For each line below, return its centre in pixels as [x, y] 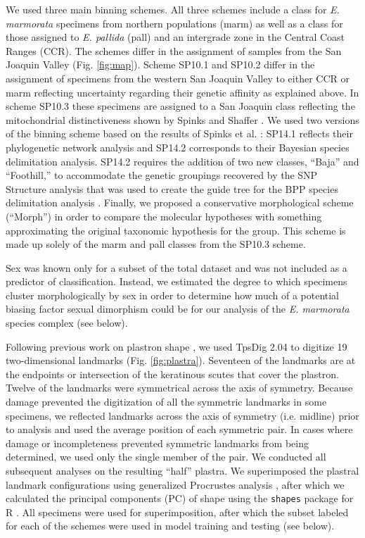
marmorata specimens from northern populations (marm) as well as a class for [174, 23]
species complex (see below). [67, 323]
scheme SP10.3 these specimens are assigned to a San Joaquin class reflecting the [180, 106]
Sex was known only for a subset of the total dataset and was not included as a [177, 267]
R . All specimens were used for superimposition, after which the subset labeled [177, 512]
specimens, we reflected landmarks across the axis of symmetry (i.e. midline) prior [182, 415]
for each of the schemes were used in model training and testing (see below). [170, 526]
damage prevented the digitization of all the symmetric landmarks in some [166, 402]
